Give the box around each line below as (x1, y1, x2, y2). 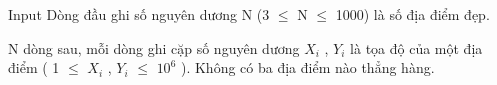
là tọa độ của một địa (350, 37, 483, 58)
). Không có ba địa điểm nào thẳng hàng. (180, 57, 435, 78)
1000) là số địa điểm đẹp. (335, 4, 490, 24)
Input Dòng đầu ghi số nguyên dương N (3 (8, 4, 270, 24)
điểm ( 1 (8, 57, 60, 78)
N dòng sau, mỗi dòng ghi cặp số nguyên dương (8, 37, 300, 58)
